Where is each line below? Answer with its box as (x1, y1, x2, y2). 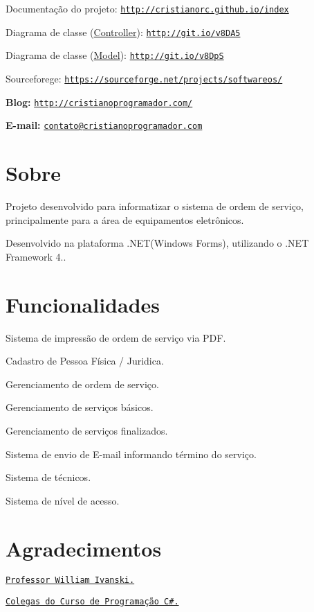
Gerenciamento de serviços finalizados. (6, 423, 168, 437)
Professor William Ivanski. (6, 575, 135, 586)
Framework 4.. (6, 249, 66, 263)
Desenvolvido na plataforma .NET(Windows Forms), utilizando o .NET (6, 236, 309, 250)
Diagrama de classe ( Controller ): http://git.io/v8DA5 (6, 24, 241, 39)
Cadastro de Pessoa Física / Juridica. (6, 353, 164, 368)
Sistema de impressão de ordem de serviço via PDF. (6, 330, 226, 344)
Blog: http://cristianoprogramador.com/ (6, 94, 193, 109)
